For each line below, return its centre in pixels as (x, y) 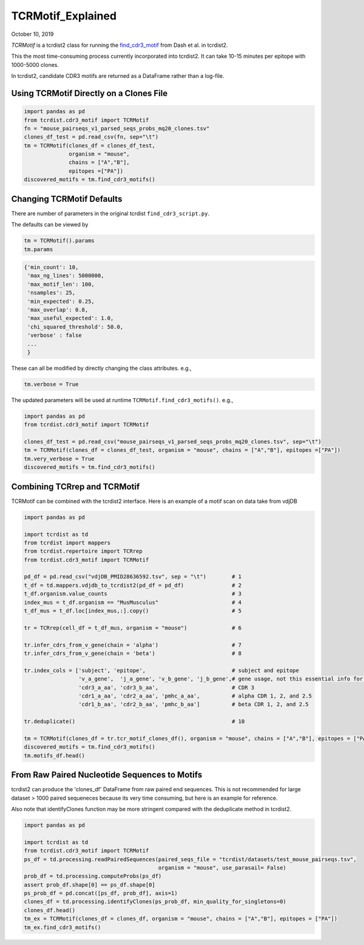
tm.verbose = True (51, 384)
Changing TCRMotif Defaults (67, 199)
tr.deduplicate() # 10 (134, 722)
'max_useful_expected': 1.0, (71, 318)
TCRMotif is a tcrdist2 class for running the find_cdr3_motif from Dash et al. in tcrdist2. (120, 45)
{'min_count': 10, (51, 267)
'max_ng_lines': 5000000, (66, 276)
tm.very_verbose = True (59, 459)
